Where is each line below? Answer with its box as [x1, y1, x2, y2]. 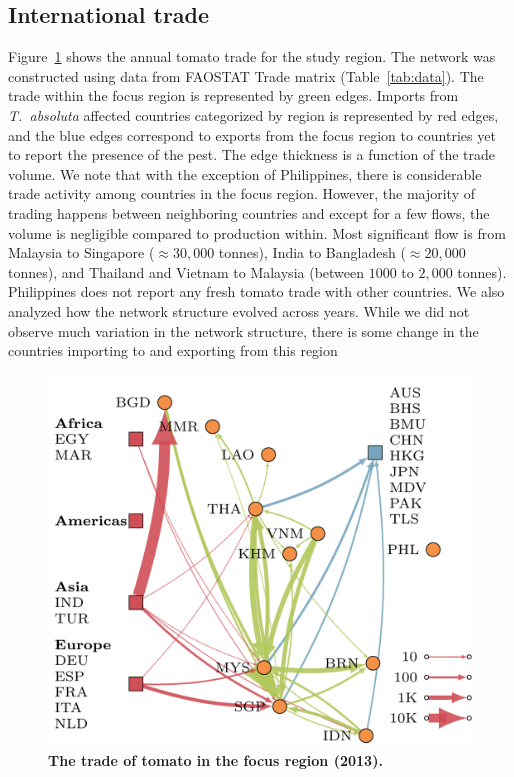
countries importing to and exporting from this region [8, 340, 338, 361]
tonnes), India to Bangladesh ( [218, 242, 406, 263]
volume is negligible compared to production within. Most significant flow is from [8, 222, 506, 243]
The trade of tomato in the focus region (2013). [48, 750, 383, 771]
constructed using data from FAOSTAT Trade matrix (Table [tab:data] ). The [8, 65, 484, 86]
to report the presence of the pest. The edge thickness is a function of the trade [8, 144, 496, 165]
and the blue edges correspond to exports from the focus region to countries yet [8, 124, 496, 145]
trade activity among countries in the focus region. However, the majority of [8, 183, 476, 204]
